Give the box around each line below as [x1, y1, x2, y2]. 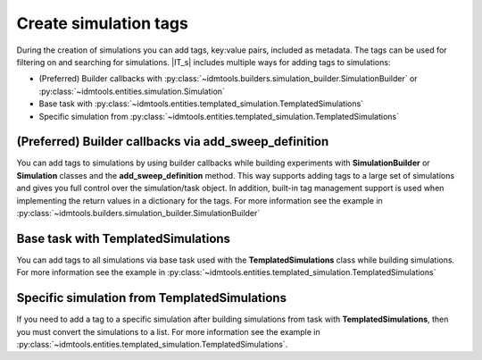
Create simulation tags [16, 13, 189, 33]
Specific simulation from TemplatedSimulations [16, 290, 287, 306]
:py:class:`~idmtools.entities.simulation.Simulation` [38, 86, 225, 96]
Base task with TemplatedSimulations [16, 230, 231, 246]
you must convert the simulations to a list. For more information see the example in [16, 326, 320, 337]
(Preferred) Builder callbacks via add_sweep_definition [16, 134, 329, 149]
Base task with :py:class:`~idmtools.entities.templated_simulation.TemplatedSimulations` [38, 98, 364, 109]
